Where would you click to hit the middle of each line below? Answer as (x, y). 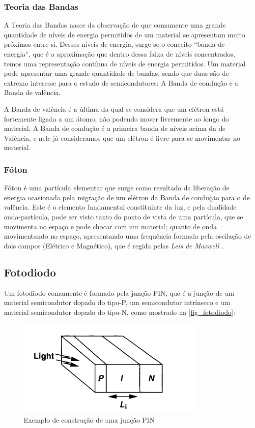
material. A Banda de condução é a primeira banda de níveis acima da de (115, 128)
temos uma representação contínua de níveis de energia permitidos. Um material (125, 63)
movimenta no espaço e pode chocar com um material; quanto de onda (110, 226)
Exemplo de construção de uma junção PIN (89, 419)
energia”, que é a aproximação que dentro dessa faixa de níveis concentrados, (120, 54)
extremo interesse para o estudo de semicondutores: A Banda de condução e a (121, 82)
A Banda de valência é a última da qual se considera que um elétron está (114, 108)
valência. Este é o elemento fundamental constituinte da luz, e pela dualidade (120, 207)
